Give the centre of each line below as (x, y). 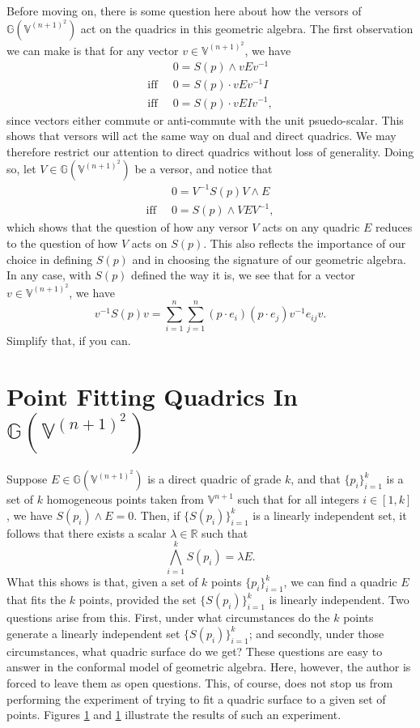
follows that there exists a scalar (87, 532)
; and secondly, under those (316, 633)
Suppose (27, 479)
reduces (394, 227)
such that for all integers (298, 499)
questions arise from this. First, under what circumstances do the (168, 617)
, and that (316, 479)
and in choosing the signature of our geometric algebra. (269, 259)
